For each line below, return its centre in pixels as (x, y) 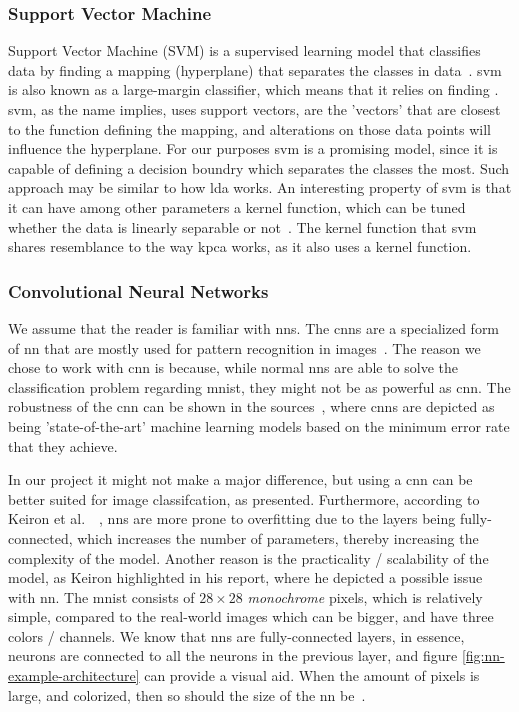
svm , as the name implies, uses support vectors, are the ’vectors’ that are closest (254, 109)
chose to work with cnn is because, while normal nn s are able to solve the (233, 367)
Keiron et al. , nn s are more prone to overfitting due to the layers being (232, 518)
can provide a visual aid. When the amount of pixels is (312, 675)
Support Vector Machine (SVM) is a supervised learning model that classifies (244, 50)
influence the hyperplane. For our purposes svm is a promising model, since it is (253, 148)
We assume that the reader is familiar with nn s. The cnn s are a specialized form (254, 327)
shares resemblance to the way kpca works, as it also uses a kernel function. (240, 246)
